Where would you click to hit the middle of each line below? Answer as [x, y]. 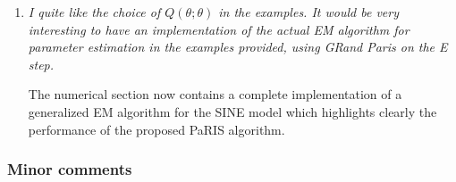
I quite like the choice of [94, 12]
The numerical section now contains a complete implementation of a [215, 94]
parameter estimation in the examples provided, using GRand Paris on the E [238, 47]
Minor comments [70, 169]
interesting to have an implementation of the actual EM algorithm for [219, 29]
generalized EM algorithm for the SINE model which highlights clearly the [232, 111]
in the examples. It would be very [308, 12]
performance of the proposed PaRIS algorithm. [156, 129]
